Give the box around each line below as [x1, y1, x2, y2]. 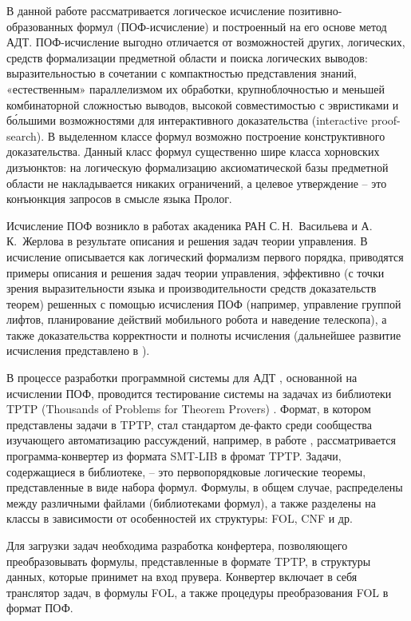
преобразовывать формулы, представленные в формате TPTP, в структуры [6, 552, 371, 569]
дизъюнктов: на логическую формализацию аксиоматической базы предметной [6, 158, 389, 175]
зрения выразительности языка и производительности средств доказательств [6, 280, 377, 297]
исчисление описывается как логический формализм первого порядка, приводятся [6, 248, 404, 265]
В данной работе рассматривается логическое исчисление [6, 2, 285, 18]
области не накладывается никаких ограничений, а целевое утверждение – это [6, 174, 387, 191]
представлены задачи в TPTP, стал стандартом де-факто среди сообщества [6, 416, 372, 432]
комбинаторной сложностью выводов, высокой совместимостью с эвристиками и [6, 96, 399, 113]
